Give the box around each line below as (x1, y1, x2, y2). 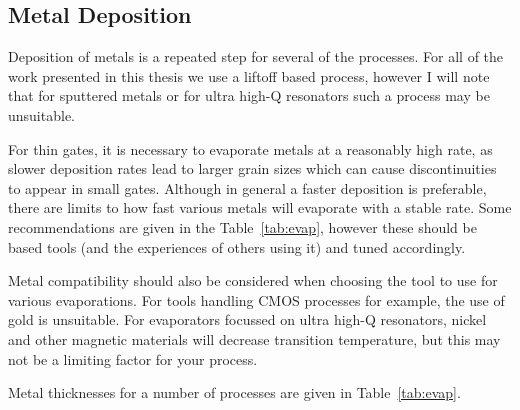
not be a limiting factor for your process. (8, 348, 258, 369)
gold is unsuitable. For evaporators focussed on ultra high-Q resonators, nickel (8, 309, 487, 330)
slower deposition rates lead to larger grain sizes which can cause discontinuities (8, 158, 497, 179)
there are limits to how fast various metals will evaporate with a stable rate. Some (8, 197, 512, 218)
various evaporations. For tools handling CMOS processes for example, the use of (8, 289, 505, 310)
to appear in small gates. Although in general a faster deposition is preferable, (8, 177, 487, 198)
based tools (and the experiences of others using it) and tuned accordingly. (8, 236, 466, 257)
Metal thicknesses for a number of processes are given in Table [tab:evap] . (8, 382, 461, 403)
